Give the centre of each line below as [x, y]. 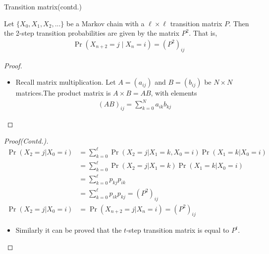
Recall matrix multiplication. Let [66, 82]
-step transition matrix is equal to [178, 230]
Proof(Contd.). [26, 140]
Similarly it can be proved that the [69, 230]
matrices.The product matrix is [63, 93]
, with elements [174, 93]
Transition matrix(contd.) [43, 6]
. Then [239, 23]
